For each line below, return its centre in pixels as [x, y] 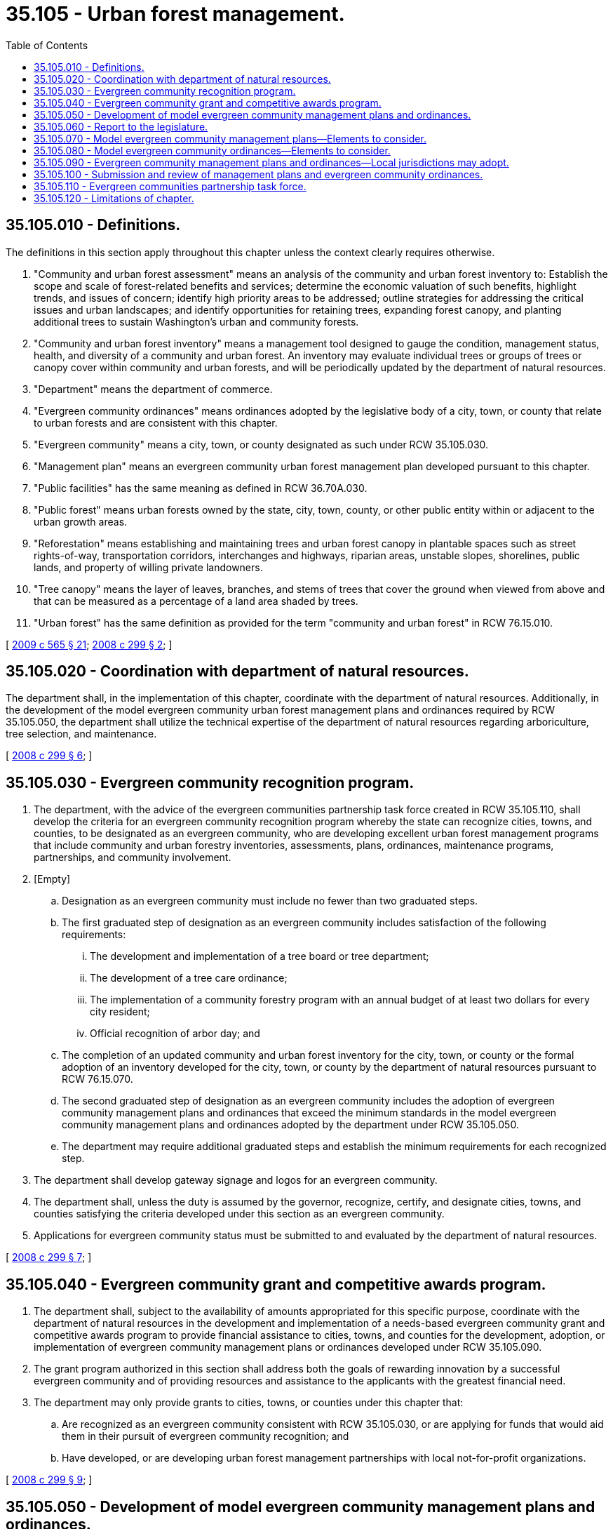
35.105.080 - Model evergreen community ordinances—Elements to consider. [212, 150]
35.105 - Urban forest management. [175, 14]
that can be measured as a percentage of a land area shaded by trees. [196, 601]
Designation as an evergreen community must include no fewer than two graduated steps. [270, 901]
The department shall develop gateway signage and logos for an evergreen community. [236, 1180]
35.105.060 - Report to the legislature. [121, 126]
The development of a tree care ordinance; [189, 978]
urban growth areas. [81, 521]
